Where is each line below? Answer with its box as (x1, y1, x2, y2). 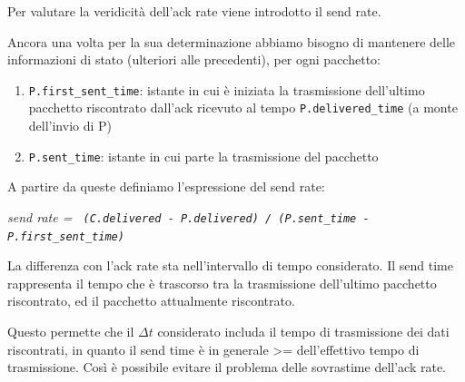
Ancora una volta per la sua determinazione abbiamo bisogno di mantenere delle (7, 32, 456, 51)
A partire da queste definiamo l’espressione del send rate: (7, 177, 325, 196)
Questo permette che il (7, 322, 134, 341)
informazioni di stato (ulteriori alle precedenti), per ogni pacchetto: (7, 50, 381, 69)
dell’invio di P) (28, 116, 113, 135)
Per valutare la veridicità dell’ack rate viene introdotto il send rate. (7, 2, 381, 20)
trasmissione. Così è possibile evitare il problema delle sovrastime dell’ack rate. (7, 358, 446, 377)
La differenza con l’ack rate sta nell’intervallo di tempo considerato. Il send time (7, 256, 453, 275)
